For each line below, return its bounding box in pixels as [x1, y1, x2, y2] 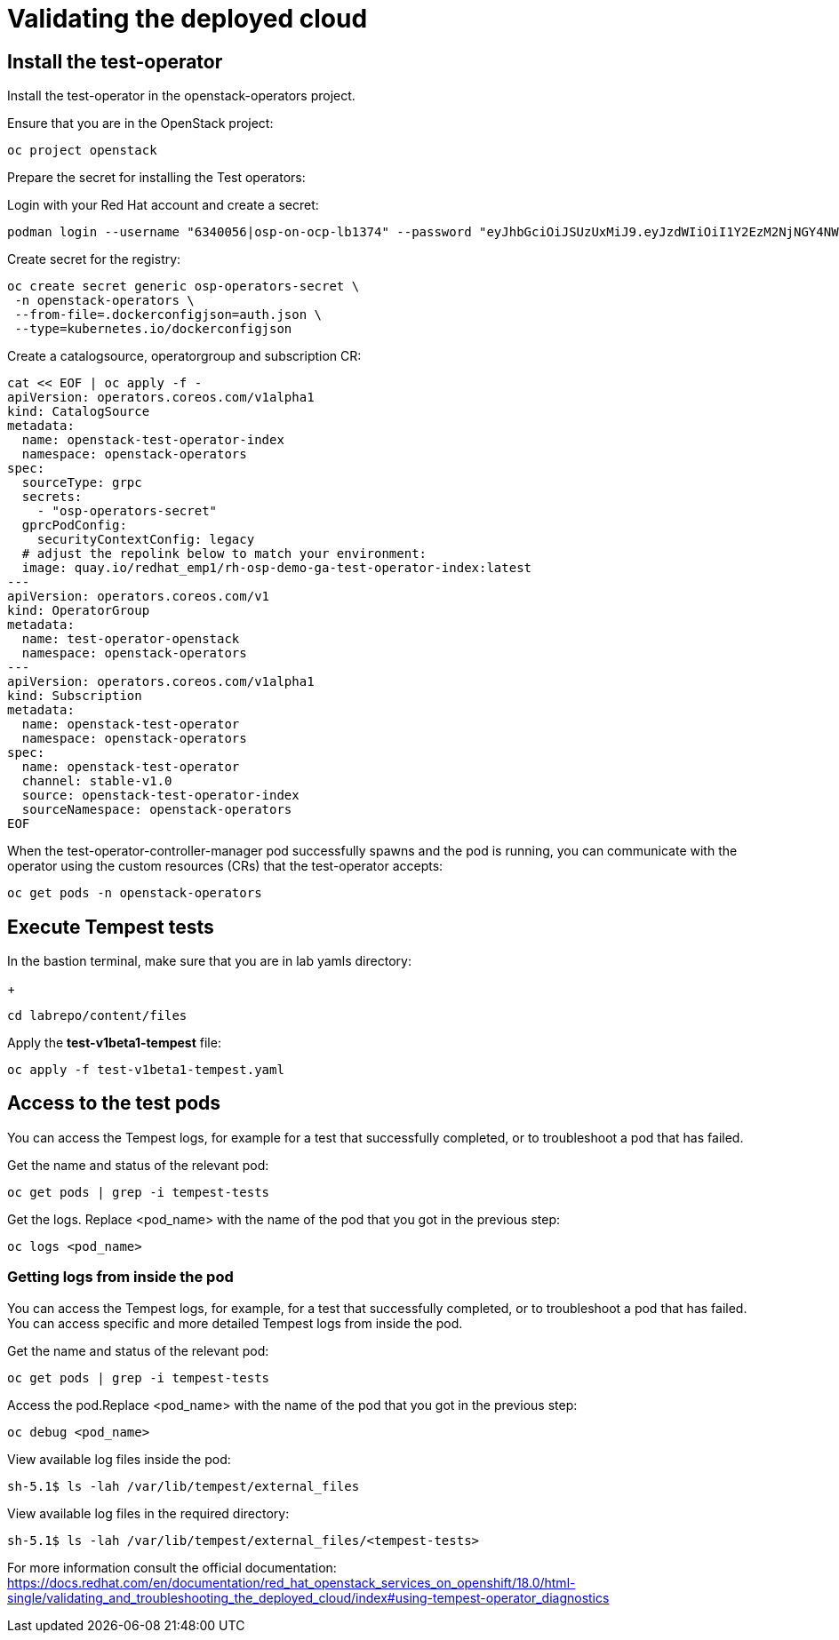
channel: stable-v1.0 [21, 774, 172, 789]
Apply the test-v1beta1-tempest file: [7, 1035, 221, 1051]
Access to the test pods [7, 1092, 221, 1115]
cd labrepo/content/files [7, 1008, 188, 1023]
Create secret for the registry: [7, 251, 181, 267]
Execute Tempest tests [7, 915, 214, 938]
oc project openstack [7, 143, 157, 158]
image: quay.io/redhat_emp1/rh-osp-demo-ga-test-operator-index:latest [21, 561, 532, 576]
